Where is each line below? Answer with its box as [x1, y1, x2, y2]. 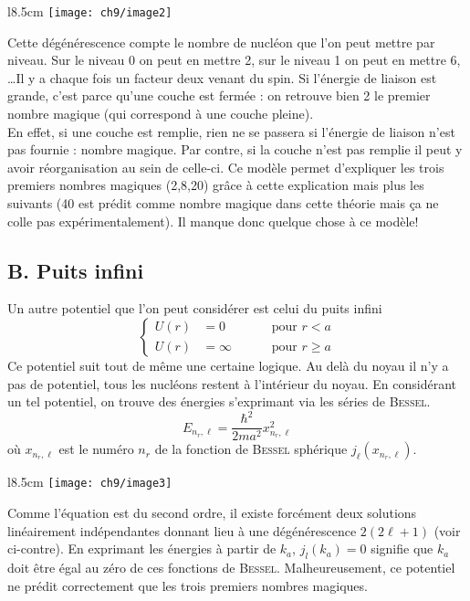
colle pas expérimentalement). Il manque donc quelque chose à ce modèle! [7, 211, 419, 230]
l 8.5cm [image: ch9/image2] [7, 2, 172, 20]
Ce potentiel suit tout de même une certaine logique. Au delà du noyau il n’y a [7, 355, 449, 374]
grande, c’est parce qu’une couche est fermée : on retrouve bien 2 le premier [7, 86, 431, 105]
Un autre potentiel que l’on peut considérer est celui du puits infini [7, 299, 382, 318]
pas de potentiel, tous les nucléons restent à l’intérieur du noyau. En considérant [7, 374, 456, 393]
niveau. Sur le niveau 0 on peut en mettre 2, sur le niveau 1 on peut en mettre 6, [7, 50, 461, 69]
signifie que [371, 539, 433, 558]
